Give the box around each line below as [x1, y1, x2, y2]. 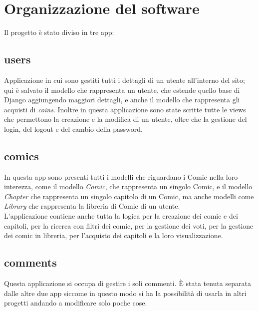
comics [4, 148, 39, 163]
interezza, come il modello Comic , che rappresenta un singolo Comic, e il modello [4, 181, 253, 192]
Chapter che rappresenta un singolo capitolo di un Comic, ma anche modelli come [4, 191, 254, 201]
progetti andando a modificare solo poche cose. [4, 298, 147, 308]
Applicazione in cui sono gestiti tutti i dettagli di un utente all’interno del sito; [4, 74, 245, 85]
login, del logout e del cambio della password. [4, 123, 143, 134]
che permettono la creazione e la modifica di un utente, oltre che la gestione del [4, 114, 247, 124]
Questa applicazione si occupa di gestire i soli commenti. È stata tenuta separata [4, 278, 251, 289]
